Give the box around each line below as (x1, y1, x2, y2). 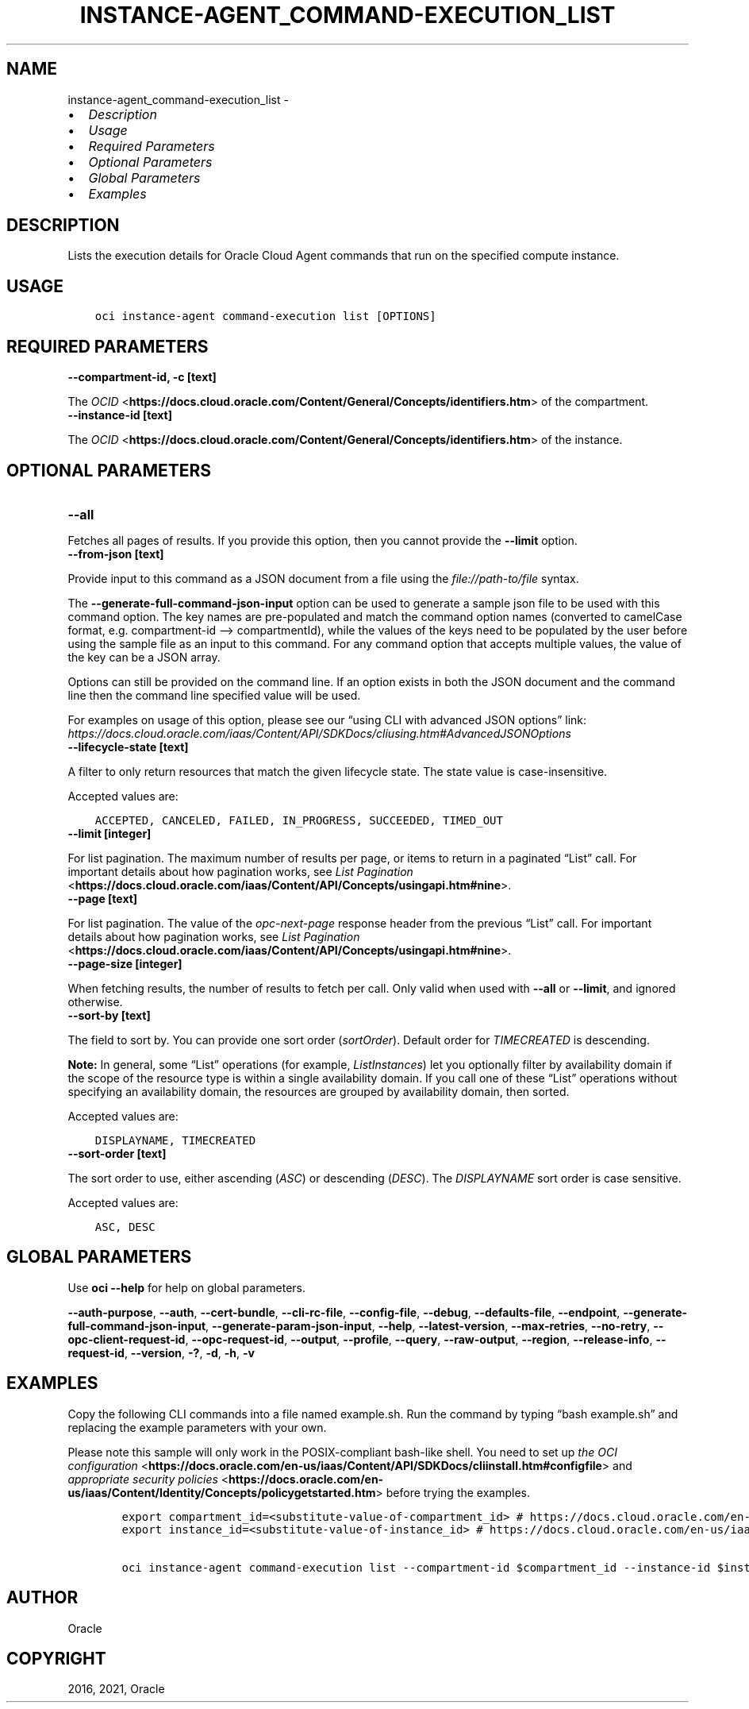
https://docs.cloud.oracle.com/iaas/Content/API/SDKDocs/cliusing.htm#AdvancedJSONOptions (67, 726, 571, 740)
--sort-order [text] (67, 1146, 167, 1160)
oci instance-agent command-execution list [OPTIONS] (94, 310, 436, 323)
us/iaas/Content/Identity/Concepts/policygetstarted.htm (67, 1485, 376, 1499)
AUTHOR (6, 1587, 79, 1608)
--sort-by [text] (67, 1008, 151, 1022)
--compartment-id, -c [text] (67, 370, 217, 384)
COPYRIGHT (6, 1648, 106, 1668)
